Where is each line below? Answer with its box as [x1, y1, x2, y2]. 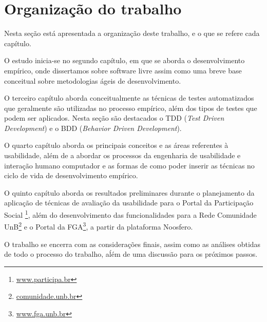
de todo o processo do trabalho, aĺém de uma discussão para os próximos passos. [4, 249, 258, 259]
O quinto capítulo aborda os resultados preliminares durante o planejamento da [4, 187, 255, 198]
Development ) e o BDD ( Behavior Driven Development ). [4, 122, 182, 133]
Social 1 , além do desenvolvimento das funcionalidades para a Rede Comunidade [4, 208, 257, 220]
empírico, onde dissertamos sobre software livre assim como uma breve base [4, 65, 242, 75]
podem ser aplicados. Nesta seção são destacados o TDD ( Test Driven [4, 112, 224, 123]
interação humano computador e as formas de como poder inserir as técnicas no [4, 160, 255, 171]
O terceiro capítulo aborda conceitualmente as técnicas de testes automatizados [4, 92, 254, 103]
